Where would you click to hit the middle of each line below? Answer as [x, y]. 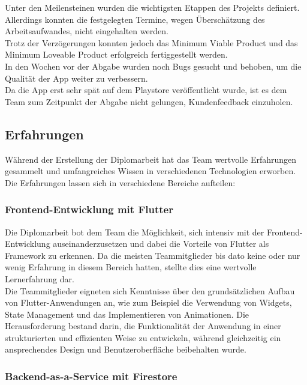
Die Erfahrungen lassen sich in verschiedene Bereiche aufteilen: [120, 182]
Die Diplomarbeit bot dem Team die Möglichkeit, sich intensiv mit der [135, 232]
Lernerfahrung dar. [40, 278]
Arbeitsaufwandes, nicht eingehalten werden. [87, 31]
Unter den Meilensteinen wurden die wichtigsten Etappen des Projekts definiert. [152, 7]
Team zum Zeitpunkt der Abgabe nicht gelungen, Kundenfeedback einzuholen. [149, 101]
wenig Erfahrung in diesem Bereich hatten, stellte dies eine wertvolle [131, 267]
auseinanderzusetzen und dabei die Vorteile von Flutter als [161, 244]
